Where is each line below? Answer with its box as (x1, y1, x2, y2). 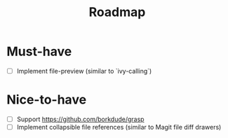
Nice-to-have (6, 92, 87, 108)
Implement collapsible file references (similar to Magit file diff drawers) (16, 123, 222, 131)
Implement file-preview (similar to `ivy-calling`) (16, 67, 152, 75)
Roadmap (88, 4, 146, 20)
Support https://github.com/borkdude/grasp (16, 115, 145, 123)
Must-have (6, 43, 72, 60)
